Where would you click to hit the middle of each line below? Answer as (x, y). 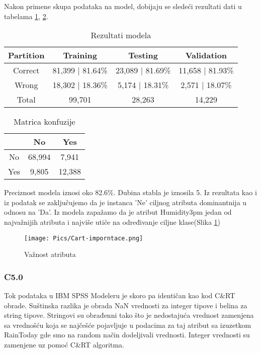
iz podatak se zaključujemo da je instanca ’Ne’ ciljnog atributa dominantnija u (125, 202)
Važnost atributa (50, 254)
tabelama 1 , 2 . (26, 16)
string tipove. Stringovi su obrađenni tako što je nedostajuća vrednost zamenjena (129, 315)
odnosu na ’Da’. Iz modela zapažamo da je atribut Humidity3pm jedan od (118, 212)
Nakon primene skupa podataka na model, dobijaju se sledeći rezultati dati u (123, 6)
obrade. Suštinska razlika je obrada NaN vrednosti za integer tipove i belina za (126, 305)
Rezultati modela (121, 35)
